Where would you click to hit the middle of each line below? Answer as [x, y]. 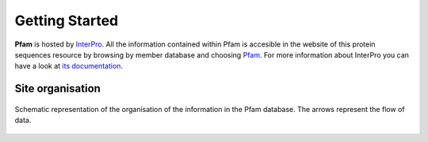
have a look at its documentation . [69, 66]
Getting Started [67, 21]
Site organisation [57, 89]
